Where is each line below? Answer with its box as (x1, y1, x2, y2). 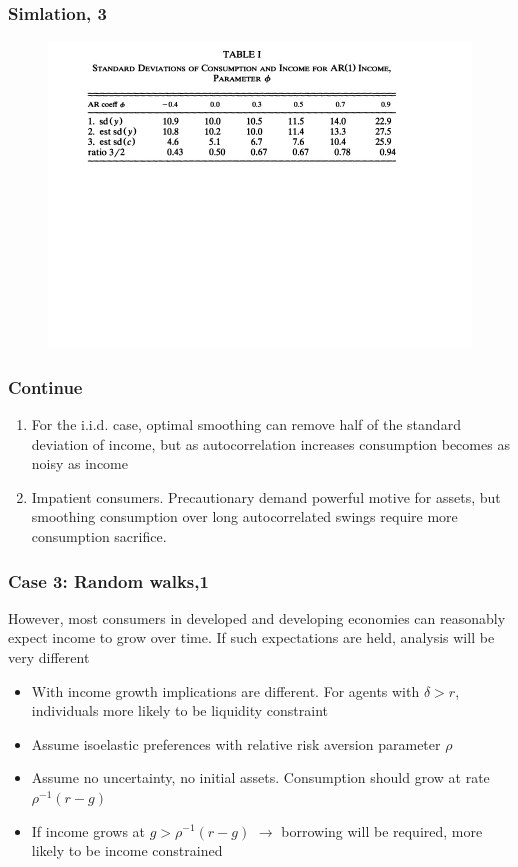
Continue (8, 374, 83, 399)
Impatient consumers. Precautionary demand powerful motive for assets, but (31, 486, 501, 507)
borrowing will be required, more (281, 820, 483, 841)
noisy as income (31, 453, 128, 474)
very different (8, 647, 90, 667)
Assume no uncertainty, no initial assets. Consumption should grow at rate (31, 767, 490, 788)
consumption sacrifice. (31, 526, 167, 546)
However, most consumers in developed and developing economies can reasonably (8, 607, 506, 628)
